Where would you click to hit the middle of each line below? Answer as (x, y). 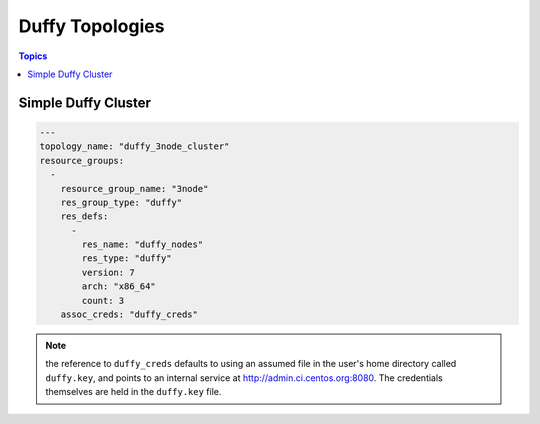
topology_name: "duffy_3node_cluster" (134, 146)
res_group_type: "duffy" (121, 202)
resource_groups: (82, 160)
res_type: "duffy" (126, 258)
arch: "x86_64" (119, 286)
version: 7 (108, 272)
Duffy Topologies (91, 26)
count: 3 (103, 300)
